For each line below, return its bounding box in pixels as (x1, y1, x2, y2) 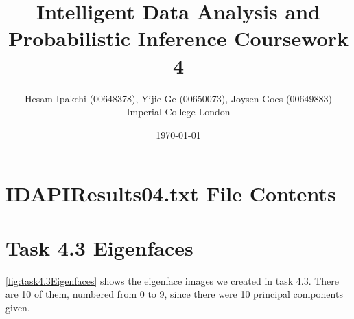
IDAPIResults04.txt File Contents (5, 179, 336, 208)
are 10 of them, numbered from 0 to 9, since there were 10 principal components (5, 287, 343, 301)
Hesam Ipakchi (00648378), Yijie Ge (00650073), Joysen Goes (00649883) (25, 91, 332, 105)
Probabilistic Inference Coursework (8, 24, 349, 52)
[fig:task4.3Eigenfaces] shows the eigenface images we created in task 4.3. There (5, 273, 340, 287)
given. (5, 300, 30, 314)
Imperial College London (126, 104, 231, 119)
